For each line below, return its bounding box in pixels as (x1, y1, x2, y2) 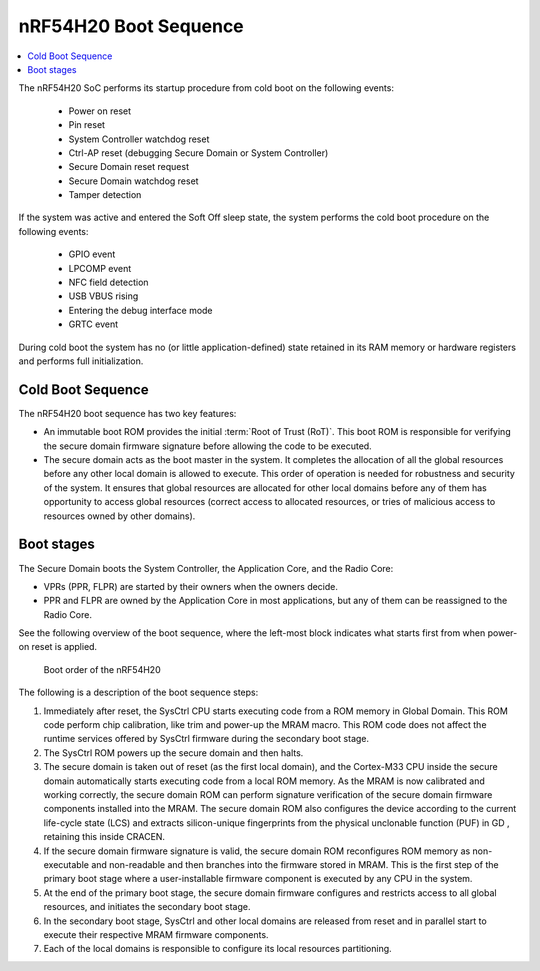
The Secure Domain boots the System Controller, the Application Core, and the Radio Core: (18, 562, 394, 574)
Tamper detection (68, 189, 142, 201)
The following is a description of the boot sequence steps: (18, 686, 259, 699)
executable (43, 858, 90, 870)
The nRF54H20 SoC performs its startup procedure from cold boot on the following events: (18, 82, 395, 94)
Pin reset (68, 119, 105, 131)
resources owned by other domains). (43, 510, 196, 522)
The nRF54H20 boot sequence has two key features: (18, 407, 237, 419)
